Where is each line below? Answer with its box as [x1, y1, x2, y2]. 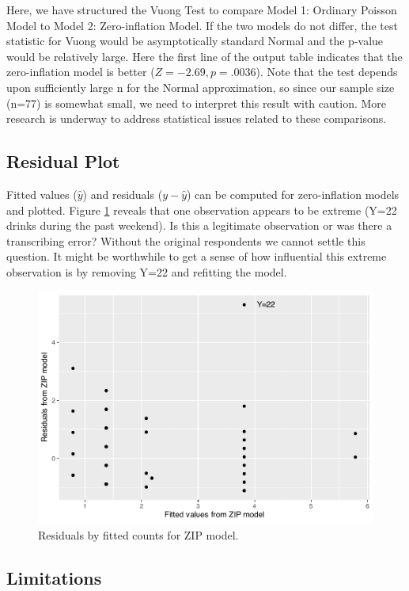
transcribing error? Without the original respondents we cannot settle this [6, 232, 365, 249]
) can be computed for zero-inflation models [187, 185, 400, 202]
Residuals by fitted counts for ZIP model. [38, 526, 239, 543]
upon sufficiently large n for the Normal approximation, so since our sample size [6, 78, 395, 95]
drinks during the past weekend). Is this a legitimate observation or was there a [6, 217, 392, 234]
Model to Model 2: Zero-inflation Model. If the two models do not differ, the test [6, 17, 398, 33]
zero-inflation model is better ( [6, 63, 155, 80]
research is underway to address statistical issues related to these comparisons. [6, 110, 387, 127]
